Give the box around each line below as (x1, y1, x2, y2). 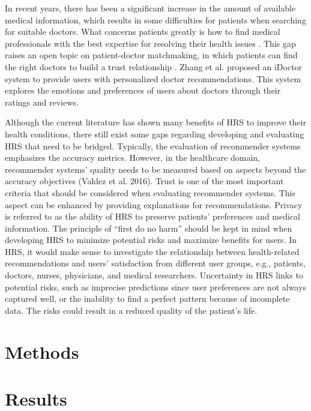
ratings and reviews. (5, 95, 79, 108)
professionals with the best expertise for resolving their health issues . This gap (5, 37, 296, 49)
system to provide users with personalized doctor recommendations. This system (5, 72, 301, 85)
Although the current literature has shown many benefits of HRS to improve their (5, 116, 306, 128)
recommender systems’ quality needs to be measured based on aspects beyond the (5, 163, 306, 175)
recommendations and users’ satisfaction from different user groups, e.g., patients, (5, 257, 306, 269)
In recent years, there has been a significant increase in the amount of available (5, 2, 296, 14)
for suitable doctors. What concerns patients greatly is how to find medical (5, 25, 280, 38)
